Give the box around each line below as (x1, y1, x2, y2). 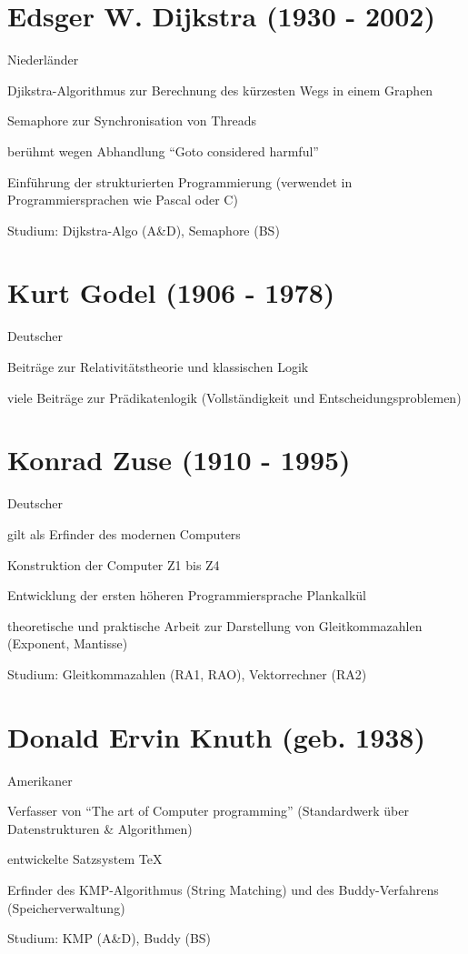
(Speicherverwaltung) (7, 898, 125, 917)
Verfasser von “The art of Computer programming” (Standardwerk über (7, 801, 409, 820)
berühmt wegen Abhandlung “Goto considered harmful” (7, 141, 319, 160)
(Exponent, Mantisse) (7, 634, 128, 653)
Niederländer (7, 50, 79, 69)
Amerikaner (7, 770, 73, 789)
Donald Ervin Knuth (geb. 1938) (7, 718, 425, 755)
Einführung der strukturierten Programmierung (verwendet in (7, 172, 353, 191)
